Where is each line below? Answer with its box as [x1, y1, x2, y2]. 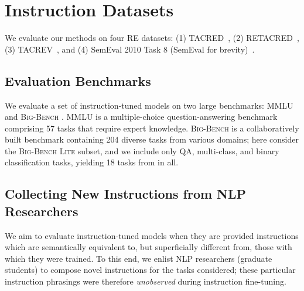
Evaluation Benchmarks [5, 71, 151, 89]
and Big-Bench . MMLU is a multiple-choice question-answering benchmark [5, 110, 278, 123]
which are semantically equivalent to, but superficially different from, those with [5, 241, 292, 253]
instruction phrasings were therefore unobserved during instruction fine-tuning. [5, 275, 286, 287]
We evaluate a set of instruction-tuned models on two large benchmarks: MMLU [5, 99, 293, 111]
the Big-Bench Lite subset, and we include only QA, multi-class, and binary [5, 144, 279, 157]
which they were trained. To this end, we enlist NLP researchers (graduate [5, 252, 272, 264]
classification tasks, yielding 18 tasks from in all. [5, 156, 179, 168]
